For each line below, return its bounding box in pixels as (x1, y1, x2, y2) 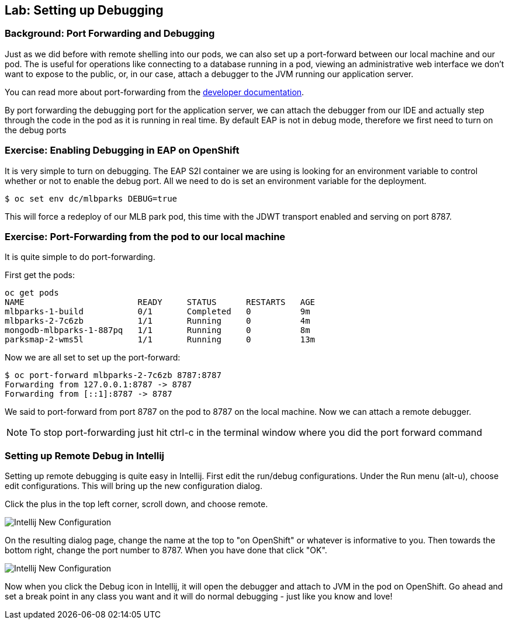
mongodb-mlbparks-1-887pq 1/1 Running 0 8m (5, 325, 310, 335)
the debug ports (5, 124, 67, 135)
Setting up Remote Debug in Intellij (5, 449, 165, 462)
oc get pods (5, 288, 59, 298)
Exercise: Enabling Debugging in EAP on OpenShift (5, 144, 240, 157)
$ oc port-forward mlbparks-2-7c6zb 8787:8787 (5, 370, 221, 380)
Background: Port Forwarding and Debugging (5, 27, 215, 40)
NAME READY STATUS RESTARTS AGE (5, 297, 316, 307)
